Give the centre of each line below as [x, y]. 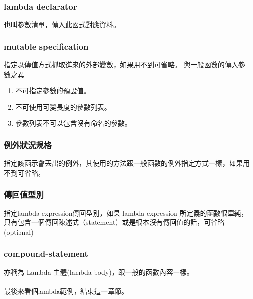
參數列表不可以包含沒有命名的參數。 [73, 123]
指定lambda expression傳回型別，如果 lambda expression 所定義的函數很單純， [126, 212]
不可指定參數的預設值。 [53, 90]
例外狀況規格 [28, 145]
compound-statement [46, 253]
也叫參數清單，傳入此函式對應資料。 [62, 25]
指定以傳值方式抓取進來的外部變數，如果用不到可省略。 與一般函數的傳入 [121, 65]
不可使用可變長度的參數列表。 [63, 107]
